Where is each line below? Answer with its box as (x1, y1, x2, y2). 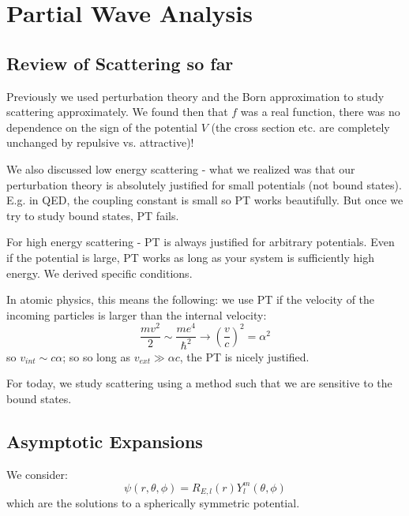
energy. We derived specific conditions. (6, 264, 193, 281)
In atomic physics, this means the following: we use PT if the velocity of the (6, 291, 375, 308)
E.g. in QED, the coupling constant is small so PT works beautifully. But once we (6, 192, 403, 208)
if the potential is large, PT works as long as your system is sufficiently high (6, 249, 375, 265)
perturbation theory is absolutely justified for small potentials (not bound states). (6, 176, 402, 193)
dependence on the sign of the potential (6, 118, 197, 135)
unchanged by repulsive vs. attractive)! (6, 134, 194, 151)
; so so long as (62, 348, 130, 365)
